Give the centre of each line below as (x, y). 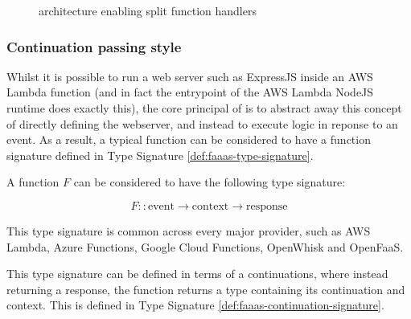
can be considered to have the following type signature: (210, 182)
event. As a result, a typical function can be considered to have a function (189, 139)
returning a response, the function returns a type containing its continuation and (206, 289)
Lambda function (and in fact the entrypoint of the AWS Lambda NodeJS (190, 92)
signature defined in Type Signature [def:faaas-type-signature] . (160, 155)
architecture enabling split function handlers (148, 10)
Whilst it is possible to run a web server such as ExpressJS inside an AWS (190, 76)
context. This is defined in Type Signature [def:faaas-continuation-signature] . (195, 305)
